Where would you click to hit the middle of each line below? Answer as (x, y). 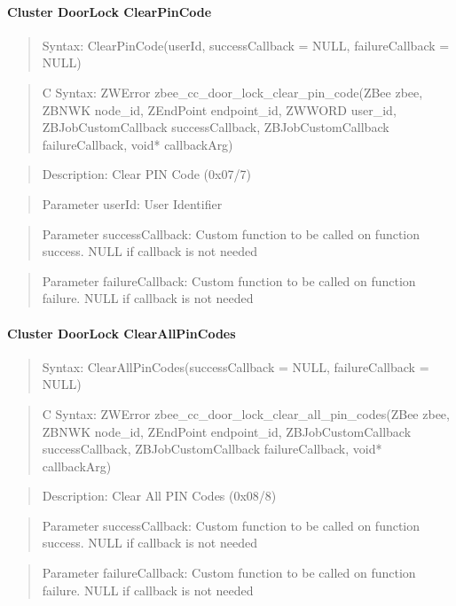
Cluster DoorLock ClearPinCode (110, 11)
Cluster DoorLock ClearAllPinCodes (122, 333)
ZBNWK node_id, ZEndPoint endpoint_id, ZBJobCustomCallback (227, 431)
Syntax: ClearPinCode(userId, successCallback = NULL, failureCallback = (246, 45)
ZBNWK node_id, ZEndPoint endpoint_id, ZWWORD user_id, (219, 109)
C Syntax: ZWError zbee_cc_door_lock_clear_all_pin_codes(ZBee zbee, (246, 413)
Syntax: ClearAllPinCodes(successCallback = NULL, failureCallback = (236, 366)
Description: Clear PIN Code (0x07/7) (146, 174)
